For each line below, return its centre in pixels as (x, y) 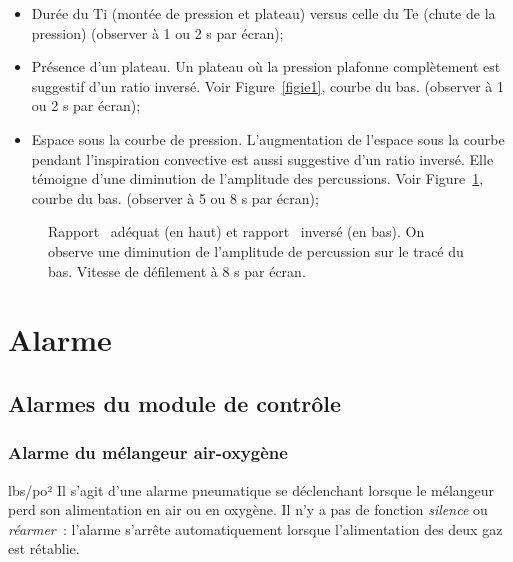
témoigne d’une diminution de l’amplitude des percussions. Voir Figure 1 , (257, 178)
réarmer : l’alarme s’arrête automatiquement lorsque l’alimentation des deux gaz (255, 528)
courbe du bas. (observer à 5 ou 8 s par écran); (175, 197)
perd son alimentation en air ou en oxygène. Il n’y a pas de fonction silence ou (248, 509)
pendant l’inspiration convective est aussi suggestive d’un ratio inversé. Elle (262, 158)
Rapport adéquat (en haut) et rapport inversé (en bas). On (236, 231)
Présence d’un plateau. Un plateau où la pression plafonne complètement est (266, 66)
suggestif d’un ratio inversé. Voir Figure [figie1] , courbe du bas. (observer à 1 (268, 85)
